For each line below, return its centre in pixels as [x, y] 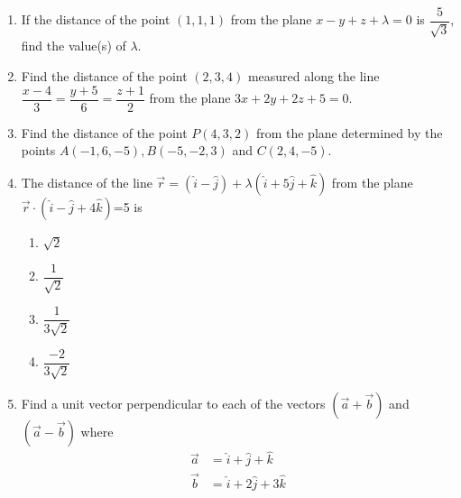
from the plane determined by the [349, 132]
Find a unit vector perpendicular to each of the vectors [173, 404]
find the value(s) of [74, 46]
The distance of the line [87, 182]
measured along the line [313, 76]
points [38, 150]
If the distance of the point [96, 19]
